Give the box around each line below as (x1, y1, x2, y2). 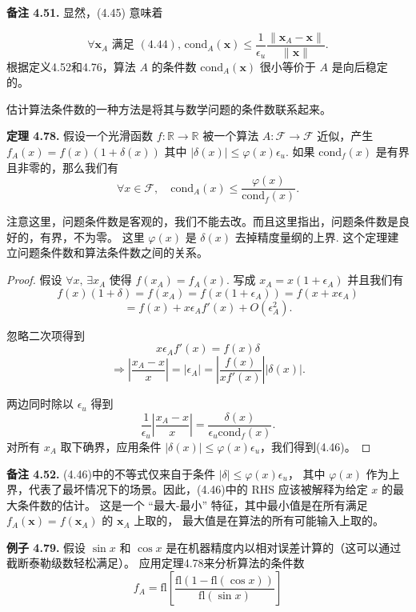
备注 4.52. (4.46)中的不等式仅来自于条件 (6, 465, 215, 482)
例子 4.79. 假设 (6, 538, 86, 555)
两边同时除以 (6, 395, 74, 412)
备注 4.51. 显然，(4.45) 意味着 (6, 4, 163, 20)
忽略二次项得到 (6, 326, 85, 343)
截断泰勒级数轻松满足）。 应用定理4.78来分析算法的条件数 (6, 554, 305, 571)
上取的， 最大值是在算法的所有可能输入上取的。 (134, 512, 384, 529)
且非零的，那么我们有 (6, 158, 118, 175)
